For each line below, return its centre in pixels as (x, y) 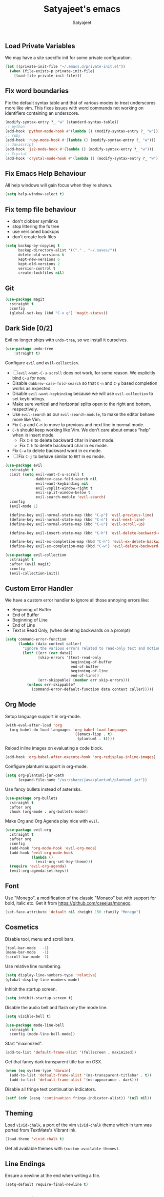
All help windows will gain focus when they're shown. (59, 185)
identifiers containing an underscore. (42, 113)
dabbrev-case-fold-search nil (66, 479)
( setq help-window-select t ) (35, 194)
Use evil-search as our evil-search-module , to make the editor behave (83, 414)
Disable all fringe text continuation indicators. (51, 1089)
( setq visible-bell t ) (28, 1016)
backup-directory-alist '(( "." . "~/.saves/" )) (67, 250)
